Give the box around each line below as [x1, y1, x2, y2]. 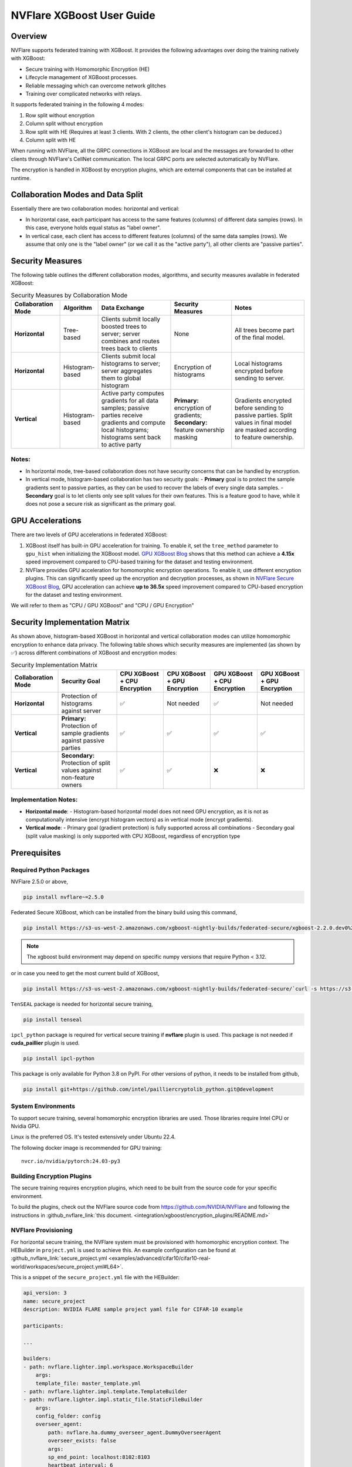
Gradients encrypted [235, 397, 292, 405]
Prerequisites [11, 848, 61, 858]
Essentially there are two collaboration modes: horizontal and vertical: [11, 205, 180, 212]
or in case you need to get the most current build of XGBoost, [11, 969, 160, 976]
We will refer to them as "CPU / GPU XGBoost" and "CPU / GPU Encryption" [11, 602, 195, 609]
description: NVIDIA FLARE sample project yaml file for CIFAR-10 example [23, 1306, 243, 1313]
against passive [61, 736, 105, 745]
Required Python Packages [11, 866, 90, 874]
